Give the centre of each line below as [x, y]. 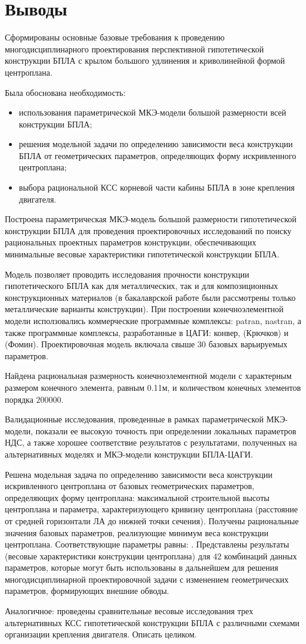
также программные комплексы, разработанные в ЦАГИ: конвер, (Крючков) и [147, 332]
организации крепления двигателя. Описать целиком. [101, 634]
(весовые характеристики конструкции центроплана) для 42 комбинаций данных [151, 556]
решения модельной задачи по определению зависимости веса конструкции [156, 144]
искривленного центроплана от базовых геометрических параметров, [130, 486]
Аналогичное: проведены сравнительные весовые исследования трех [129, 611]
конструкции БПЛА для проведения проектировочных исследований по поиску [148, 230]
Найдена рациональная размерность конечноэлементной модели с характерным [148, 376]
